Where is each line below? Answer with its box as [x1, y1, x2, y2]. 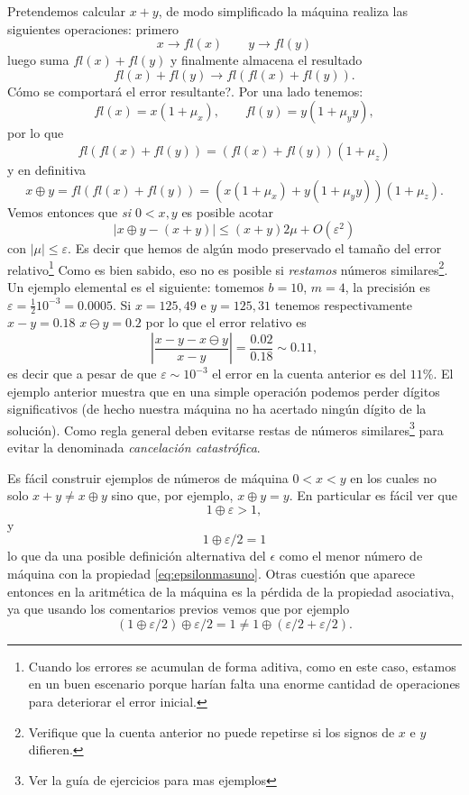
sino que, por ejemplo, [111, 486, 234, 505]
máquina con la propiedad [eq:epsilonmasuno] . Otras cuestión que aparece [7, 564, 415, 583]
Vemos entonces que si [7, 202, 131, 221]
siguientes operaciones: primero [7, 19, 179, 38]
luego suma [7, 50, 69, 69]
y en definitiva [7, 160, 87, 178]
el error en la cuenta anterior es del [212, 364, 407, 383]
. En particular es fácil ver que [289, 486, 458, 505]
